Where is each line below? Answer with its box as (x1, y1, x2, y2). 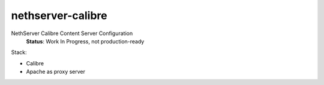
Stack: (11, 49, 27, 56)
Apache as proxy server (26, 68, 86, 75)
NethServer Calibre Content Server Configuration (11, 30, 133, 37)
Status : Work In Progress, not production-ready (26, 37, 145, 45)
